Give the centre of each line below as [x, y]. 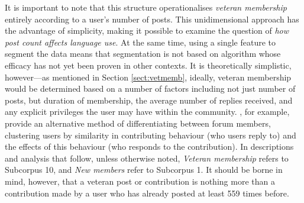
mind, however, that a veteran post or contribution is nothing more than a [140, 181]
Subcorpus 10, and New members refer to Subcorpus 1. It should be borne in [144, 170]
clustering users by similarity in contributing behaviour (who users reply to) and [151, 135]
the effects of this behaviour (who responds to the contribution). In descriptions [149, 146]
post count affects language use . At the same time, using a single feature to [140, 42]
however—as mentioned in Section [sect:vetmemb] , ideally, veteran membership [148, 77]
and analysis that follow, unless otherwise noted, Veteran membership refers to [147, 158]
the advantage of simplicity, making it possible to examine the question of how [147, 30]
